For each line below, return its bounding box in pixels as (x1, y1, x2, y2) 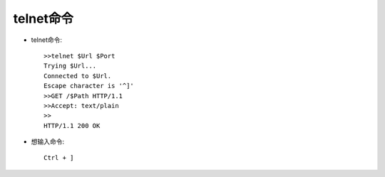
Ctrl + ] (43, 154, 74, 162)
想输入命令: (31, 137, 65, 146)
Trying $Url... (43, 62, 97, 70)
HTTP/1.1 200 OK (43, 122, 101, 129)
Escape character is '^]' (43, 82, 135, 90)
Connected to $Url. (43, 72, 112, 80)
